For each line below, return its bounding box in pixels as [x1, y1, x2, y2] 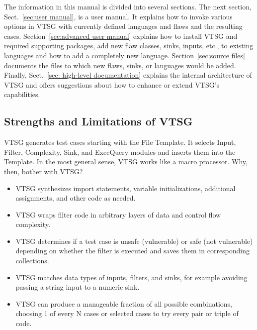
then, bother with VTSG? [4, 166, 83, 176]
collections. [15, 255, 49, 266]
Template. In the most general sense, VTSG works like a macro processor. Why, [4, 156, 248, 167]
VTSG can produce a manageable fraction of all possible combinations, [15, 298, 232, 309]
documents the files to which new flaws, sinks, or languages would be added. [4, 60, 236, 70]
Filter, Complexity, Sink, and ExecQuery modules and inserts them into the [4, 146, 236, 157]
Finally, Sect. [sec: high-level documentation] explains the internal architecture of [4, 70, 252, 80]
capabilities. [4, 89, 40, 100]
